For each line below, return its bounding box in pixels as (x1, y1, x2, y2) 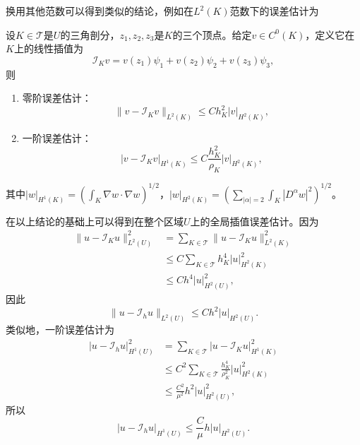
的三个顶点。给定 (172, 27, 252, 42)
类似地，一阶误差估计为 (6, 322, 114, 337)
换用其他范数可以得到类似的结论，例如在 (6, 4, 193, 18)
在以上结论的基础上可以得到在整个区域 (6, 213, 184, 228)
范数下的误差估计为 (229, 4, 319, 18)
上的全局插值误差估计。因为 (190, 213, 319, 228)
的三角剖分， (60, 27, 120, 42)
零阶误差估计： (22, 90, 92, 105)
